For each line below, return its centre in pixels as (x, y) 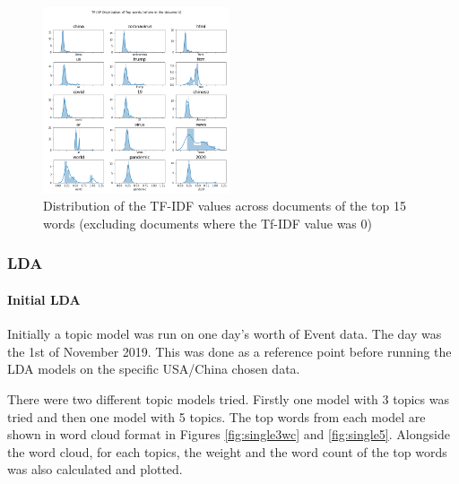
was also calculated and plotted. (95, 469)
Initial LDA (44, 299)
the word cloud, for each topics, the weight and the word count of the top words (227, 451)
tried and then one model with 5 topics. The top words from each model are (217, 416)
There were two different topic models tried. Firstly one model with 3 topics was (228, 398)
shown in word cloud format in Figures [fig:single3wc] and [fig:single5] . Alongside (229, 434)
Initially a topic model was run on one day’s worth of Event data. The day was (225, 334)
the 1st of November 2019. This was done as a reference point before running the (229, 351)
